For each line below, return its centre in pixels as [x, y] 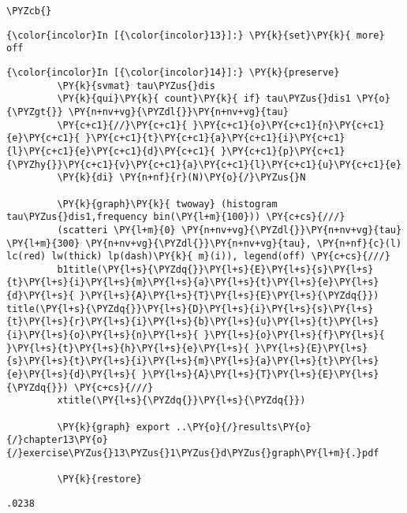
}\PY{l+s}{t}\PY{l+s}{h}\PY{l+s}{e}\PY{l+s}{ [128, 348]
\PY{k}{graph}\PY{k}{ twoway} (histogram [167, 204]
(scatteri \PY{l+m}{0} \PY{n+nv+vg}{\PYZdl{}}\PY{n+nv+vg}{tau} [230, 230]
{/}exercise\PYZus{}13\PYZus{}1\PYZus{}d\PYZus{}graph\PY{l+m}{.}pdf [193, 453]
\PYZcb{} [29, 11]
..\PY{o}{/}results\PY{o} [243, 427]
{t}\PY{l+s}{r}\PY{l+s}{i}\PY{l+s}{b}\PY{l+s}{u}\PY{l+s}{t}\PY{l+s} [193, 322]
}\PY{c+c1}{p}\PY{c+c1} [283, 151]
